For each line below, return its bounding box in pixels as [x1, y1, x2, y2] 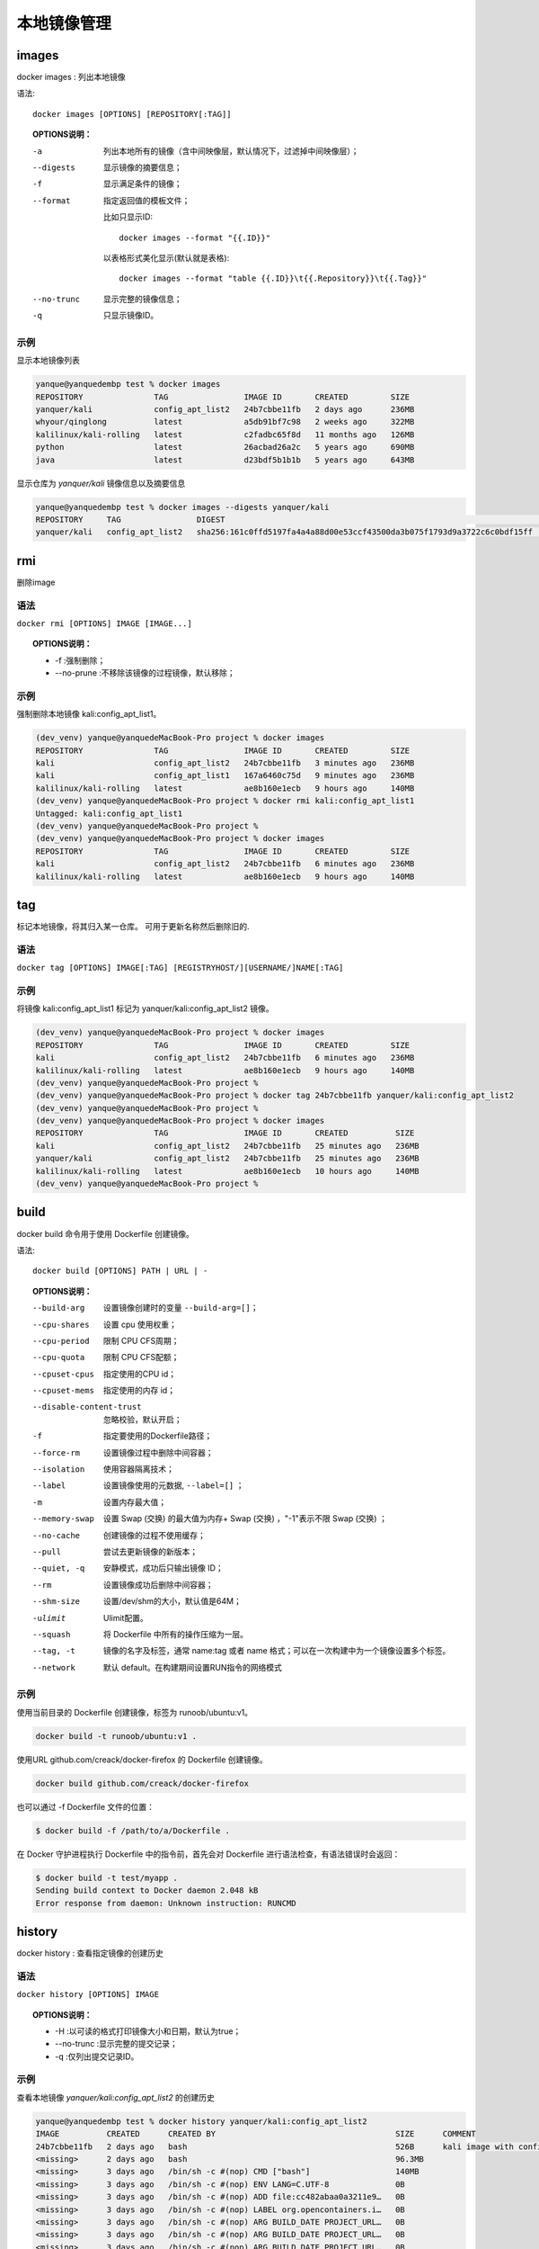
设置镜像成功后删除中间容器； [103, 1579, 214, 1590]
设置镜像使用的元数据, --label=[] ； [103, 1480, 244, 1491]
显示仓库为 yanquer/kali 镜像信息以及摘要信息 [16, 478, 186, 488]
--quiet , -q [32, 1564, 85, 1573]
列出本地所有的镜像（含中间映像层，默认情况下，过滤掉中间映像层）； [103, 145, 359, 157]
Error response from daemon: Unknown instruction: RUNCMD [35, 1898, 296, 1908]
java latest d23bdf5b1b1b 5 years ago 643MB [35, 454, 415, 465]
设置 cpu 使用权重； [103, 1319, 177, 1330]
